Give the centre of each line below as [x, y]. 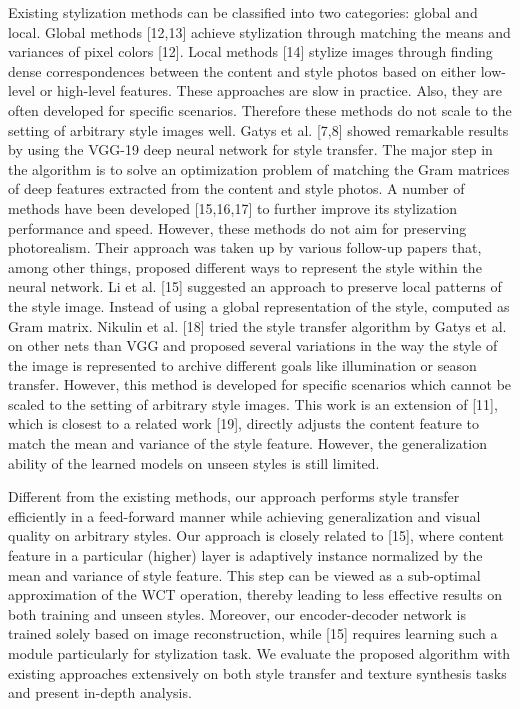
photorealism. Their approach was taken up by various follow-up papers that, [245, 247]
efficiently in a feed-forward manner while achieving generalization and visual [244, 515]
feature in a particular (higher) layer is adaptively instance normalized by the [245, 555]
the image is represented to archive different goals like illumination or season [242, 364]
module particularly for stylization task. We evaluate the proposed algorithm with [259, 653]
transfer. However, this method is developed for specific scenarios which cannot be [260, 384]
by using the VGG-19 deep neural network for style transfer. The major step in [250, 149]
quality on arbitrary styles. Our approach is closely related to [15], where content [256, 535]
